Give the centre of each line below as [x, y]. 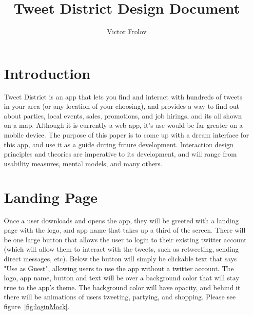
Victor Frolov [127, 31]
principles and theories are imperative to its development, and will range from [120, 154]
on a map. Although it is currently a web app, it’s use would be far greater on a [124, 125]
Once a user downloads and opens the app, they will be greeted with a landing [121, 220]
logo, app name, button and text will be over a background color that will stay [122, 278]
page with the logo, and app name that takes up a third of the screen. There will [125, 230]
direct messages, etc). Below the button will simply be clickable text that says [120, 258]
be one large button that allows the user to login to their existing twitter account [125, 239]
